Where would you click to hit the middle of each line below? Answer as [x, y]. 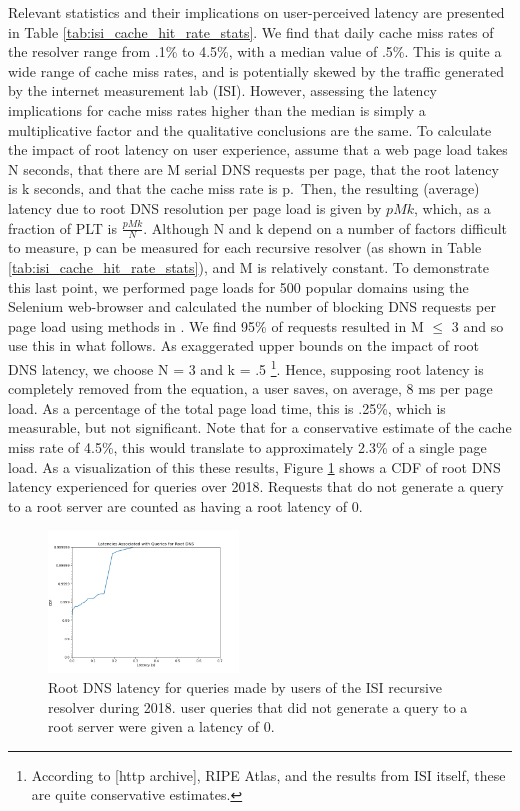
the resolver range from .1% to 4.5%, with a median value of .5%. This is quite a [255, 51]
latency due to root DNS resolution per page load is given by [195, 207]
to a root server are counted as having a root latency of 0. [185, 505]
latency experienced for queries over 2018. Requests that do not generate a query [256, 486]
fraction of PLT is [63, 227]
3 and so [477, 325]
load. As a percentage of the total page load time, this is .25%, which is [227, 407]
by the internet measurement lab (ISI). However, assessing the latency [223, 90]
